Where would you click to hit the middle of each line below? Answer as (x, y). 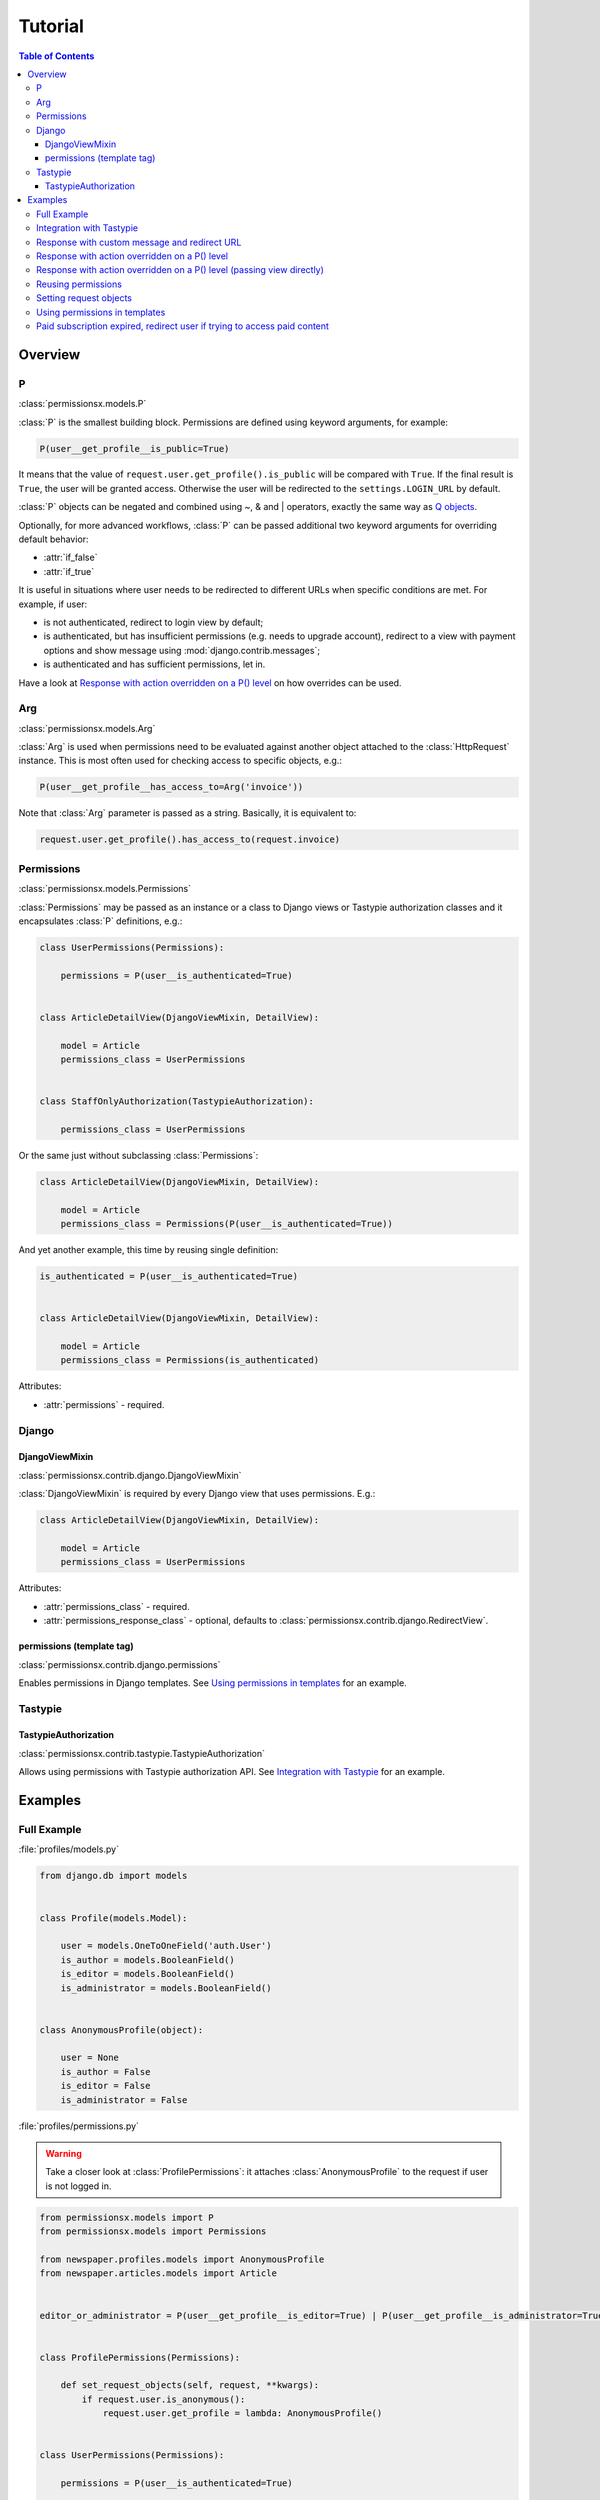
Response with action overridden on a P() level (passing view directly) (180, 270)
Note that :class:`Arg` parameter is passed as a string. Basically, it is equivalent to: (187, 813)
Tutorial (51, 26)
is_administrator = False (124, 2099)
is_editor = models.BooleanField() (147, 1974)
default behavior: (53, 539)
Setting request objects (84, 298)
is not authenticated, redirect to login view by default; (153, 622)
